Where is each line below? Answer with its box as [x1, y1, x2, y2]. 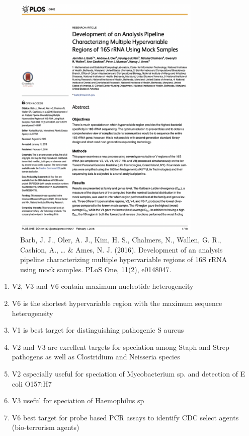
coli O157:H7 [12, 378, 52, 389]
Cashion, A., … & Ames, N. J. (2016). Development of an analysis [20, 244, 223, 255]
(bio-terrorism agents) [12, 422, 79, 432]
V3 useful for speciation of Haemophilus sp [12, 395, 144, 406]
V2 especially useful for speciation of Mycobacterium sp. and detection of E [12, 368, 245, 379]
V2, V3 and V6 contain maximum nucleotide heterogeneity [12, 281, 194, 291]
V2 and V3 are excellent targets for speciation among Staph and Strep [12, 341, 229, 352]
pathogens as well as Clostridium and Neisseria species [12, 351, 180, 362]
